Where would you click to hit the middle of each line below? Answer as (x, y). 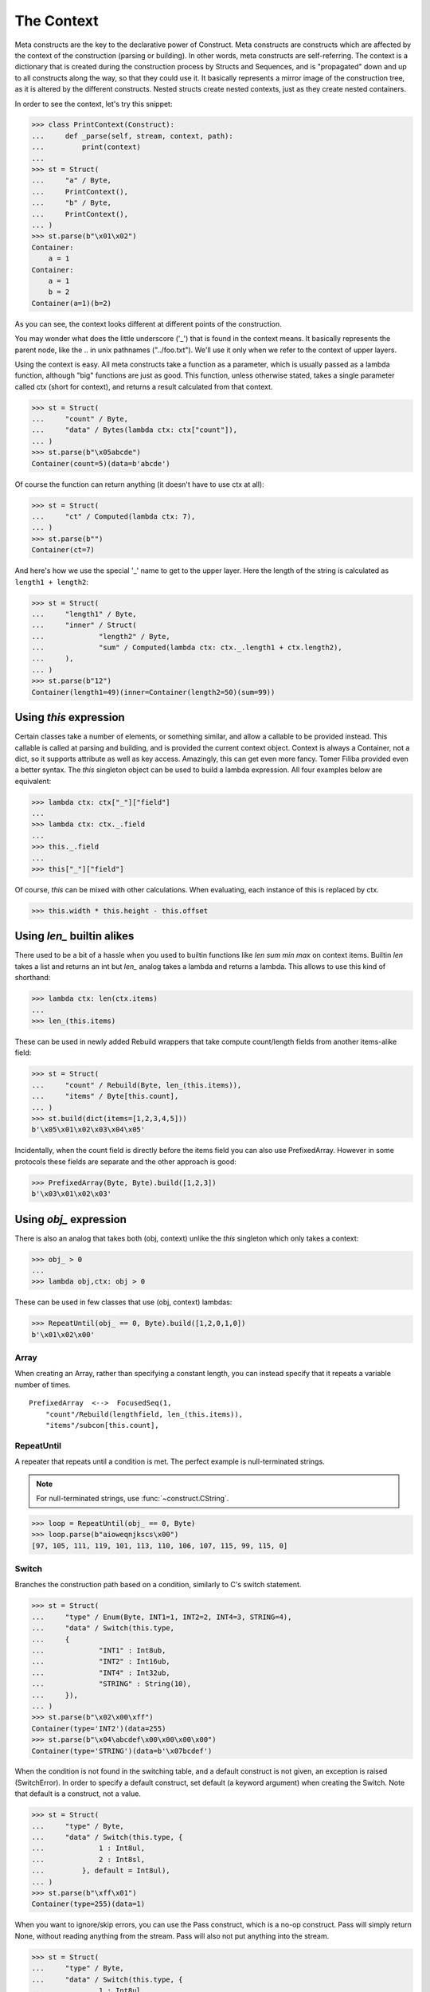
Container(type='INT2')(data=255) (99, 1728)
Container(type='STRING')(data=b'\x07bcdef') (122, 1751)
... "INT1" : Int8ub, (99, 1650)
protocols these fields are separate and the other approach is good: (125, 1161)
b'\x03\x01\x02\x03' (71, 1194)
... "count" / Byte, (80, 419)
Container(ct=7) (63, 550)
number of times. (43, 1384)
